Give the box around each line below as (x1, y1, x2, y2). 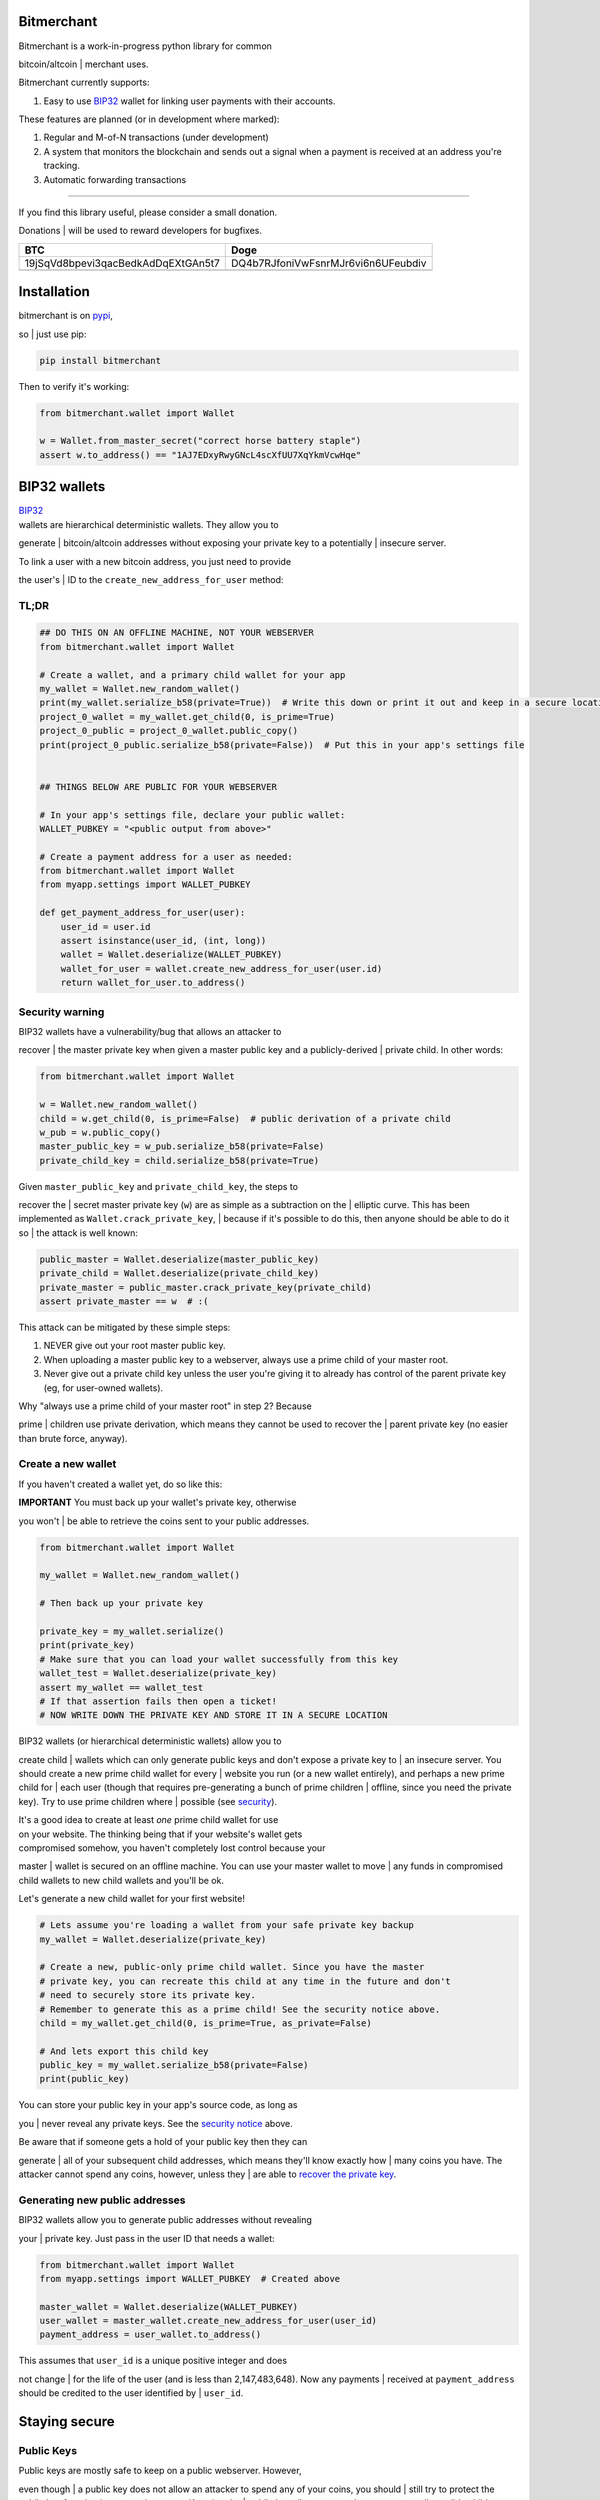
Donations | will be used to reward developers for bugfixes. (18, 225, 262, 237)
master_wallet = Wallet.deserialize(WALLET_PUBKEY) (39, 2301, 299, 2312)
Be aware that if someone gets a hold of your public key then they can (18, 2136, 308, 2148)
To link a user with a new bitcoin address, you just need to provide (18, 555, 292, 567)
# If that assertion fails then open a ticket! (39, 1695, 277, 1707)
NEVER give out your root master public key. (43, 1340, 226, 1352)
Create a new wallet (18, 1457, 117, 1471)
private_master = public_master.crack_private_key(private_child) (39, 1281, 372, 1293)
